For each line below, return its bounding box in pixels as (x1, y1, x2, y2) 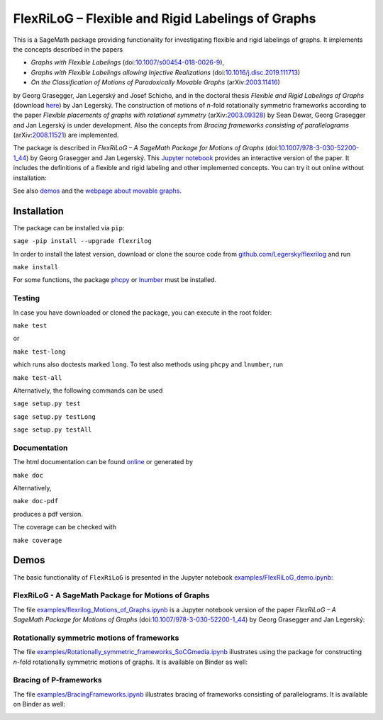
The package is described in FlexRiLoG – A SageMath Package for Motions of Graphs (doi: (13, 144, 279, 152)
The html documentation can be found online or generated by (13, 458, 194, 466)
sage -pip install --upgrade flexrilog (13, 237, 152, 245)
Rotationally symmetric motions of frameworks (13, 633, 179, 643)
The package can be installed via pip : (13, 223, 125, 232)
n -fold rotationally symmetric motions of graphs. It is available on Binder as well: (13, 658, 248, 666)
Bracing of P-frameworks (13, 675, 102, 685)
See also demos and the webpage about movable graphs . (13, 186, 182, 195)
